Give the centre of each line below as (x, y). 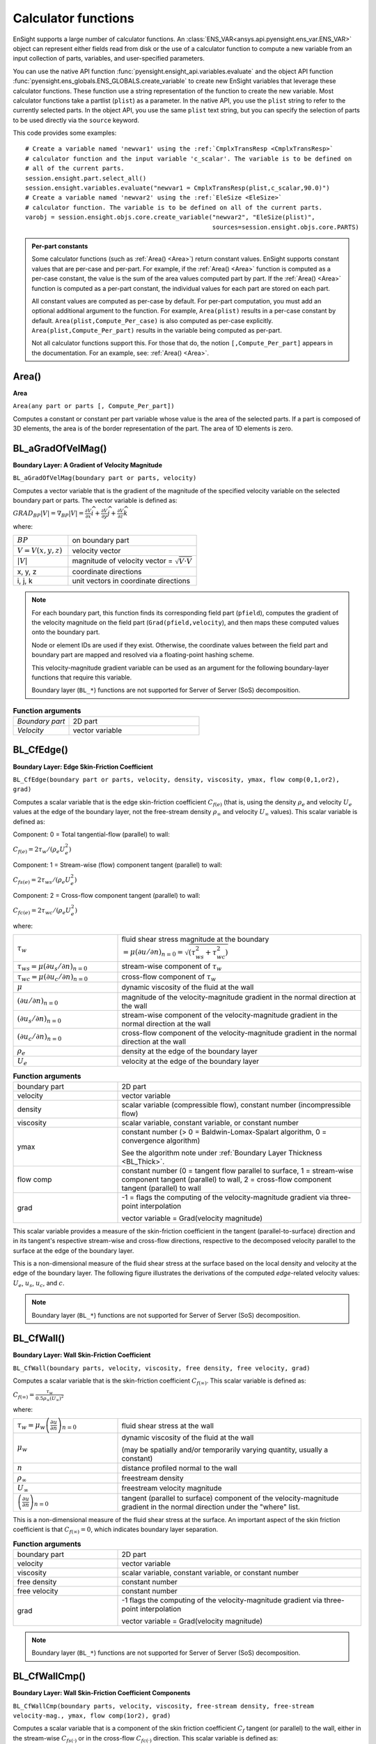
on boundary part (101, 541)
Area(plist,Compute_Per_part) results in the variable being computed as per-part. (157, 331)
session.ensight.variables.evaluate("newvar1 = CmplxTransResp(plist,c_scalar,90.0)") (178, 188)
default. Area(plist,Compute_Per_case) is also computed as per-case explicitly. (152, 320)
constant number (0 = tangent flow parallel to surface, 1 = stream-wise (237, 1171)
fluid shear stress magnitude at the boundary (195, 940)
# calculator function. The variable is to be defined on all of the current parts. (174, 207)
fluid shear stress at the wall (167, 1425)
